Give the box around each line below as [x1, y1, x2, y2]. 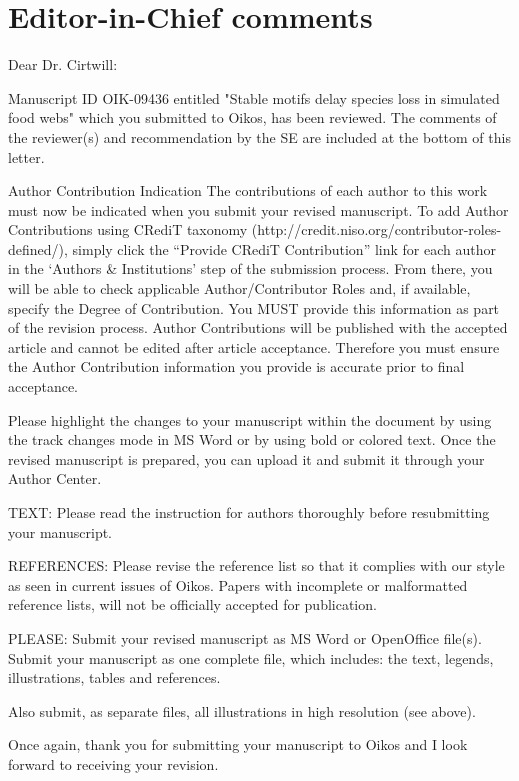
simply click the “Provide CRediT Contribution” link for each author [72, 238, 496, 259]
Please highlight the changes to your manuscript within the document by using [8, 409, 492, 430]
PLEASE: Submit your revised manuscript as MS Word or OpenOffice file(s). [8, 627, 482, 648]
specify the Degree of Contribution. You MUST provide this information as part [8, 297, 500, 318]
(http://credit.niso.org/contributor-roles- [251, 219, 502, 240]
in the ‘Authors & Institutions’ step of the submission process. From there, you [8, 258, 493, 279]
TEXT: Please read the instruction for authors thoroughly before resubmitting [8, 502, 490, 522]
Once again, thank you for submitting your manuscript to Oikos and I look [8, 734, 468, 755]
